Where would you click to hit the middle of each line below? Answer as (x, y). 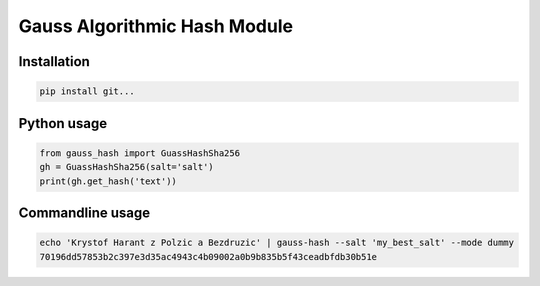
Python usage (63, 123)
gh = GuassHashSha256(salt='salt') (126, 167)
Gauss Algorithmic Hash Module (156, 26)
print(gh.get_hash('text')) (108, 181)
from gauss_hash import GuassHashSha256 (139, 153)
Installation (54, 61)
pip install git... (87, 91)
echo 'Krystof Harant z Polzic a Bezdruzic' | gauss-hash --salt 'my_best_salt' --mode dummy (277, 243)
